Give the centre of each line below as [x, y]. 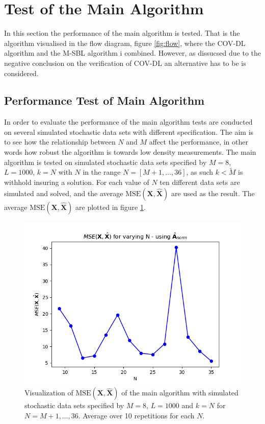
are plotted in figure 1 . [111, 207]
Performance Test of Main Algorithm [104, 100]
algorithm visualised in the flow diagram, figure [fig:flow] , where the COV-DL [125, 43]
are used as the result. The [213, 193]
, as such [200, 172]
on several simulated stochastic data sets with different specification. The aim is [129, 132]
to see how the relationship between [60, 142]
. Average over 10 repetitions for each [136, 415]
